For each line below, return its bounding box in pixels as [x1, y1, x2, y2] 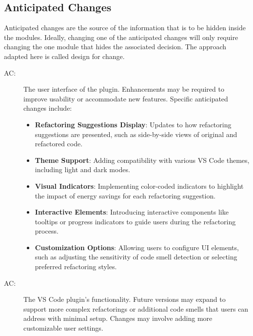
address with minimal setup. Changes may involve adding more [23, 313, 213, 323]
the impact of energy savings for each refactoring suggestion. [35, 190, 216, 200]
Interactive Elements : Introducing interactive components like [35, 207, 229, 217]
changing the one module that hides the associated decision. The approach [4, 41, 227, 52]
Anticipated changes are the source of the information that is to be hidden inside [4, 22, 246, 33]
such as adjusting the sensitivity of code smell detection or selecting [35, 252, 237, 262]
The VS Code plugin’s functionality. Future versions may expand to [23, 294, 226, 304]
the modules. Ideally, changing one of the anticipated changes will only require [4, 32, 238, 42]
